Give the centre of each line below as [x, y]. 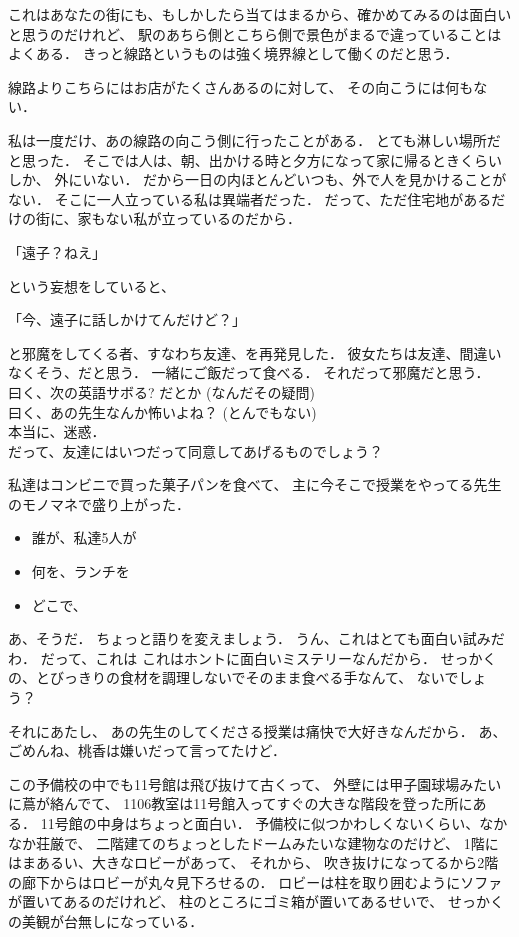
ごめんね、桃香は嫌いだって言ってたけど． [147, 750]
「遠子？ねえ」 [57, 251]
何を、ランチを [80, 571]
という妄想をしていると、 [92, 285]
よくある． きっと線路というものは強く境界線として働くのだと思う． [233, 53]
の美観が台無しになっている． [106, 920]
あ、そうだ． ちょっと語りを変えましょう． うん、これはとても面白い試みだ [256, 638]
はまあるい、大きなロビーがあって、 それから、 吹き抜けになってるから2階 [253, 862]
